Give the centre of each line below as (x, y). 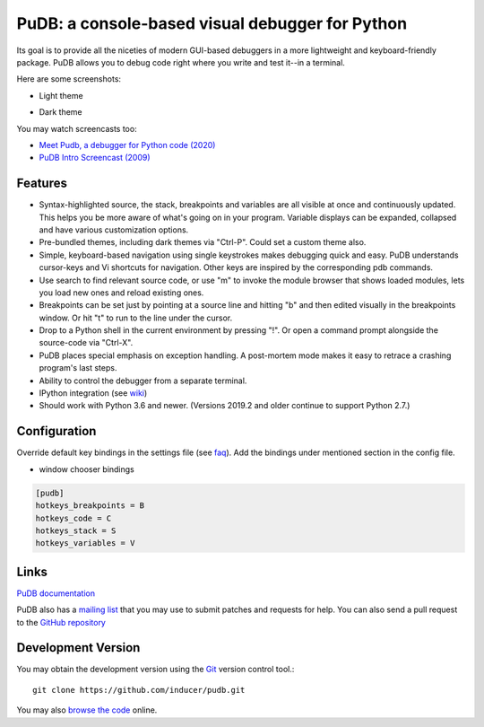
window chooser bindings (86, 469)
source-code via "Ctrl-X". (86, 343)
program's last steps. (78, 368)
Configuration (56, 431)
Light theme (61, 95)
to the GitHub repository (61, 622)
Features (42, 184)
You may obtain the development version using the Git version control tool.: (156, 670)
